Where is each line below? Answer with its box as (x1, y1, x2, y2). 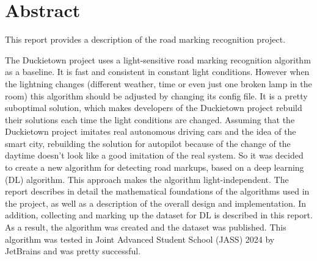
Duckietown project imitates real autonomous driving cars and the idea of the (5, 125, 296, 138)
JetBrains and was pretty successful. (5, 245, 141, 257)
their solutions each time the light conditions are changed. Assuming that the (5, 113, 295, 126)
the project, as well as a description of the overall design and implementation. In (5, 196, 307, 209)
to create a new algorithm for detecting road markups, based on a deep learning (5, 161, 304, 174)
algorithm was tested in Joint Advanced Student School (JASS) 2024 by (5, 232, 275, 245)
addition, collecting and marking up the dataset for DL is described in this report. (5, 209, 313, 221)
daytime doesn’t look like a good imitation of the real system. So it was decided (5, 149, 304, 162)
